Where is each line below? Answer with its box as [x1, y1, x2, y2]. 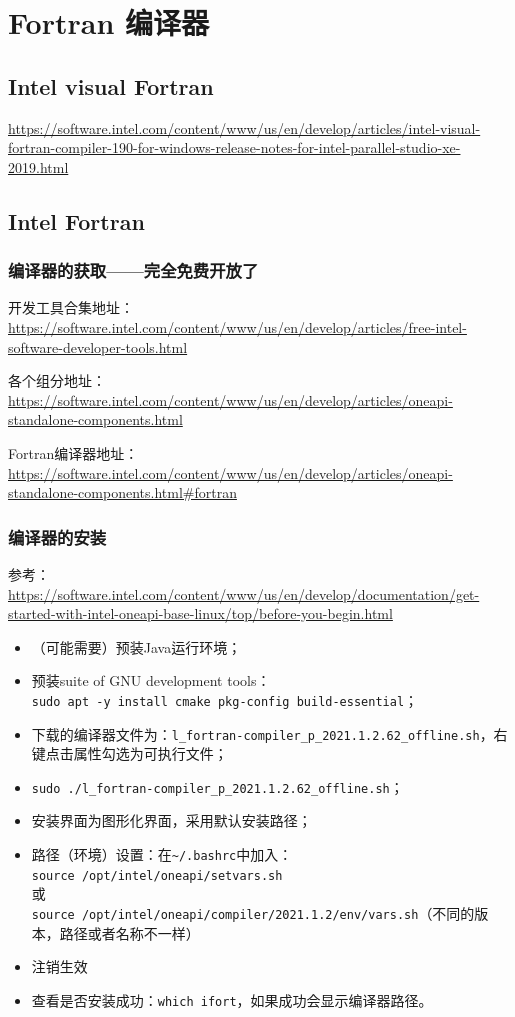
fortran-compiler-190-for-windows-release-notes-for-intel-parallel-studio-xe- [8, 137, 461, 158]
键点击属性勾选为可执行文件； [31, 743, 228, 764]
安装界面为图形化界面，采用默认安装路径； [31, 810, 312, 831]
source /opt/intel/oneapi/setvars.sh [31, 868, 283, 883]
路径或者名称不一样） [59, 922, 200, 943]
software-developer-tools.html [8, 336, 188, 357]
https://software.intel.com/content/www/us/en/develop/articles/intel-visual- [8, 117, 481, 138]
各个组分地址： [8, 370, 106, 391]
